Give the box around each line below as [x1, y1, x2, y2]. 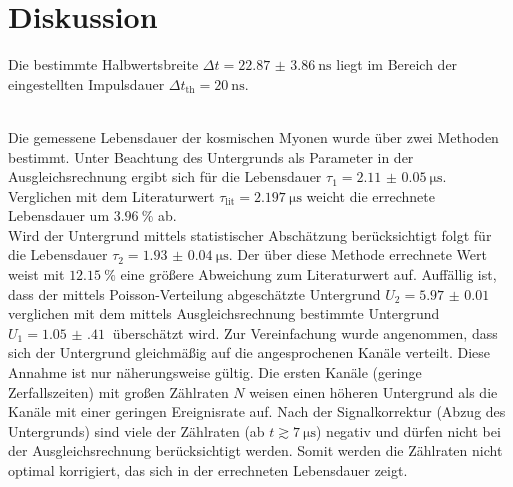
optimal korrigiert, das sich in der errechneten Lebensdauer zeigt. [8, 460, 408, 480]
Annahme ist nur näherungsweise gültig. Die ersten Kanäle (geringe [8, 362, 422, 383]
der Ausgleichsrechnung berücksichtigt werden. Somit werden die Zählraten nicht [8, 440, 503, 461]
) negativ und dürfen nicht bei [316, 420, 501, 441]
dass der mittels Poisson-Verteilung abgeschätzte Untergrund [8, 283, 381, 304]
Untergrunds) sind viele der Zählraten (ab [8, 420, 265, 441]
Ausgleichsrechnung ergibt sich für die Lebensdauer [8, 166, 322, 187]
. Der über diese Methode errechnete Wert [228, 244, 487, 265]
